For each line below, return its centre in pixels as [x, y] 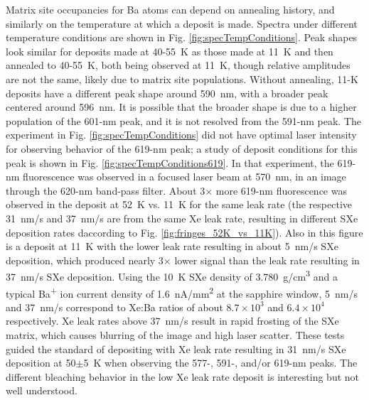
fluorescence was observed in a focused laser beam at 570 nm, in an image [184, 177]
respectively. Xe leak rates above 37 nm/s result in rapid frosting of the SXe [172, 321]
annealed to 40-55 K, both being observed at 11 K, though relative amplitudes [178, 65]
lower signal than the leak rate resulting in [267, 260]
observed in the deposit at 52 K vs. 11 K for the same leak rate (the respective [179, 204]
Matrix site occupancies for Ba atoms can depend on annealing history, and [170, 9]
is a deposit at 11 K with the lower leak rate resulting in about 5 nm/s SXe [172, 246]
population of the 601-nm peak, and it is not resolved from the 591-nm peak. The [183, 120]
